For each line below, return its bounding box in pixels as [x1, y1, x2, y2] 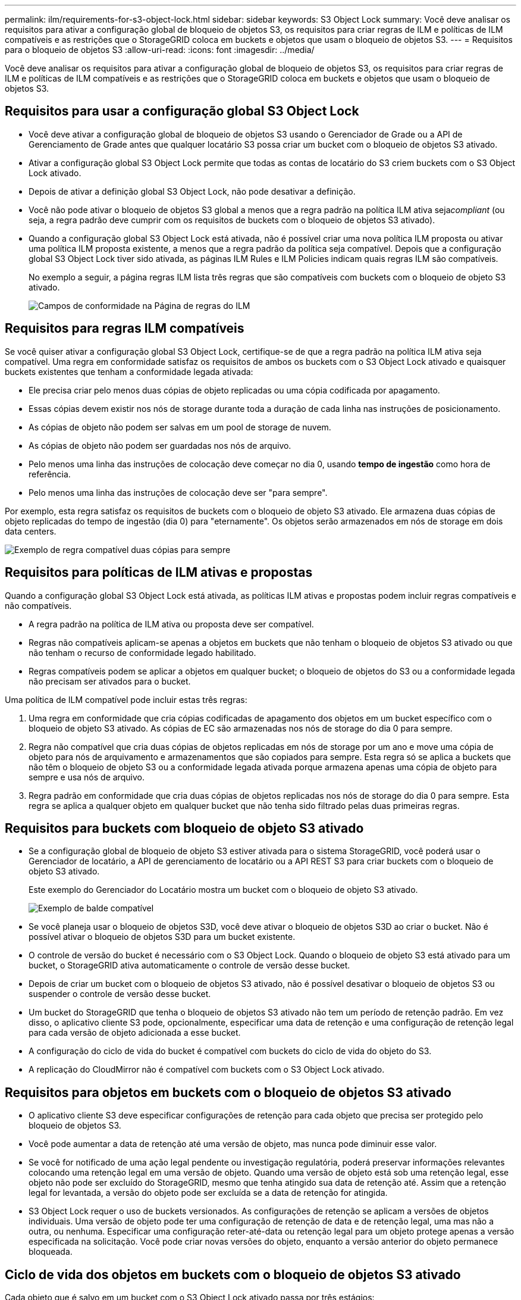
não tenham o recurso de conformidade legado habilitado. [29, 647, 256, 658]
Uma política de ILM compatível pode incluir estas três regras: [5, 694, 247, 705]
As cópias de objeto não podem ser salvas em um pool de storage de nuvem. [29, 421, 331, 432]
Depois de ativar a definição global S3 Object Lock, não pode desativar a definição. [29, 186, 356, 196]
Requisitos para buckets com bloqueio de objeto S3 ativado [5, 820, 364, 836]
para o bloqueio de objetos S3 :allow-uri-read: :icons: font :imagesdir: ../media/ [5, 45, 315, 55]
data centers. [5, 526, 57, 536]
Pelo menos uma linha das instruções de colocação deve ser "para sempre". [29, 487, 328, 498]
